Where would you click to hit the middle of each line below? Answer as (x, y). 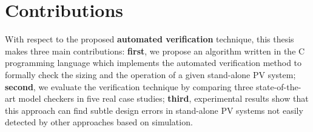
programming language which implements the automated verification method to (153, 63)
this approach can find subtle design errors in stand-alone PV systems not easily (154, 110)
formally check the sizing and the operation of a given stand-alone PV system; (150, 74)
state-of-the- (279, 86)
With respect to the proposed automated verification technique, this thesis (150, 39)
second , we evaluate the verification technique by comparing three (129, 86)
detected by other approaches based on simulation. (99, 122)
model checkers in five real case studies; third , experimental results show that (163, 98)
